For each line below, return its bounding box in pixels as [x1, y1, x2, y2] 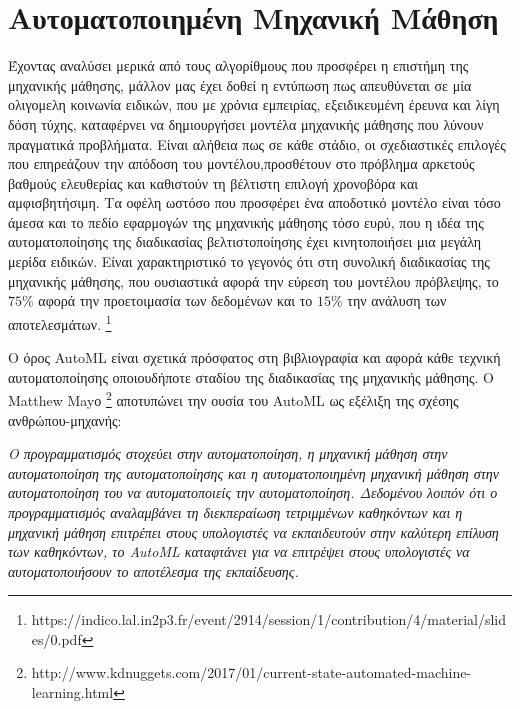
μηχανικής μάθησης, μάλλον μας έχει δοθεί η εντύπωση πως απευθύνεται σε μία [8, 74, 472, 95]
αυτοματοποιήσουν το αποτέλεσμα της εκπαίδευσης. [8, 560, 299, 581]
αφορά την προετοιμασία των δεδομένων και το [38, 290, 313, 311]
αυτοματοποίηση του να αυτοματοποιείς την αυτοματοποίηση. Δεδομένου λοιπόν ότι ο [8, 482, 498, 503]
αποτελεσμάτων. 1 [8, 310, 112, 334]
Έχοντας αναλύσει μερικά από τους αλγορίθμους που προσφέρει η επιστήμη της [8, 55, 469, 76]
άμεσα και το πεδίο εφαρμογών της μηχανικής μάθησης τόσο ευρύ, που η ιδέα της [8, 211, 484, 232]
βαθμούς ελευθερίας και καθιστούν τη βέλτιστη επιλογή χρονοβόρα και [8, 172, 418, 193]
